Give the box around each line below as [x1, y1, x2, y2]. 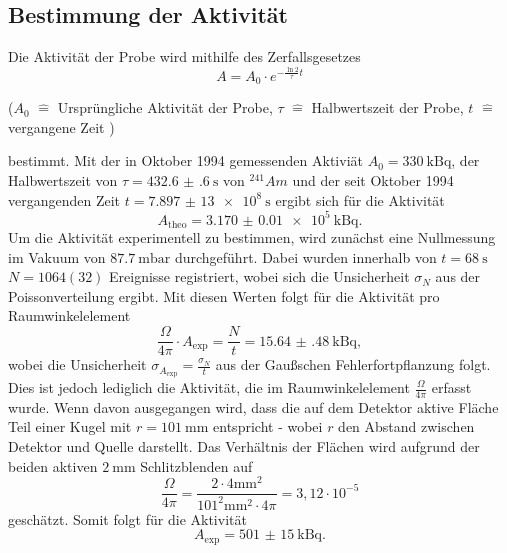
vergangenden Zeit [8, 189, 121, 210]
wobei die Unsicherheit [8, 354, 147, 375]
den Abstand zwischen [338, 416, 475, 437]
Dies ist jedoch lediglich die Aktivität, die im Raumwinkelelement [8, 377, 410, 397]
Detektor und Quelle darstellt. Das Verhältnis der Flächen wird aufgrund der [8, 436, 480, 457]
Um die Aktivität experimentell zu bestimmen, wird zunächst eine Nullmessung [8, 227, 496, 248]
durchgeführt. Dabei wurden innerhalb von [174, 246, 437, 267]
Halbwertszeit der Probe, [311, 97, 464, 118]
